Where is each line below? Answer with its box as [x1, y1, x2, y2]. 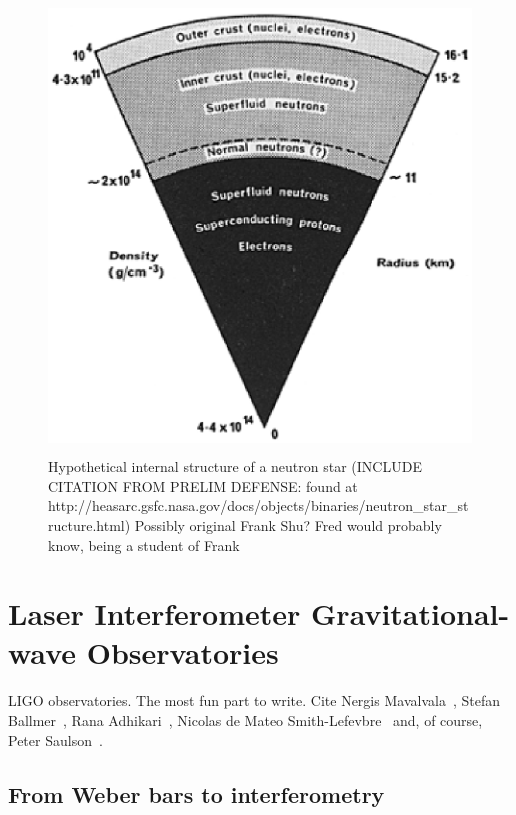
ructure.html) [48, 514, 131, 535]
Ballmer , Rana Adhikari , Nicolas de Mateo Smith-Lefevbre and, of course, [8, 710, 483, 730]
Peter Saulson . [8, 729, 103, 750]
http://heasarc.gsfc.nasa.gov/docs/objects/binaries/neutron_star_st [48, 495, 469, 516]
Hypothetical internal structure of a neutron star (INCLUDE [48, 456, 422, 477]
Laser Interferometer [8, 593, 301, 634]
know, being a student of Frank [48, 534, 240, 555]
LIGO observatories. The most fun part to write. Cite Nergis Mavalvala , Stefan [8, 690, 500, 711]
